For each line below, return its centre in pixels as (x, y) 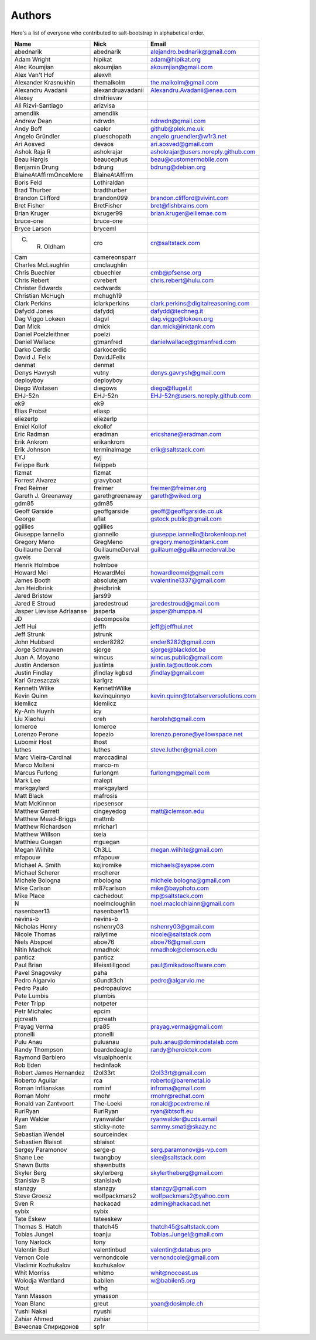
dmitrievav (108, 98)
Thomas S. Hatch (38, 1226)
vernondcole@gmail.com (185, 1257)
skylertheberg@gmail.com (187, 1172)
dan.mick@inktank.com (183, 327)
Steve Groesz (33, 1196)
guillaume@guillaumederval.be (193, 549)
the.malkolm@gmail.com (184, 82)
